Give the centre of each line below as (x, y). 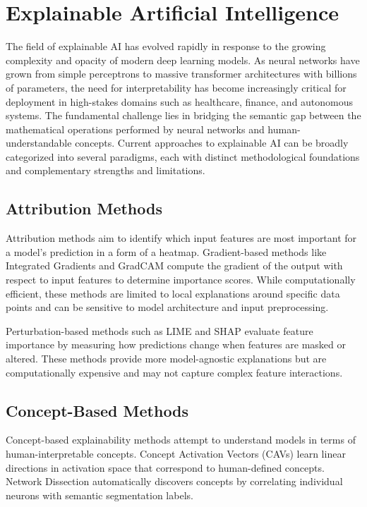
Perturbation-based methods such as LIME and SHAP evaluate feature (160, 330)
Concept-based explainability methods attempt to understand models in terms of (181, 440)
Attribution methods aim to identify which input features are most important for (181, 238)
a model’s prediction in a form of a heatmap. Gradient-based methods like (166, 251)
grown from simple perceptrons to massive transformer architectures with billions (181, 74)
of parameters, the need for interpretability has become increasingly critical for (176, 87)
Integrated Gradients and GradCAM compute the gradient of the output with (174, 265)
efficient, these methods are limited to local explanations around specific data (173, 293)
